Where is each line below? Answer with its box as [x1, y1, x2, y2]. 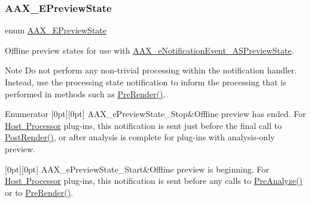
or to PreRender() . [5, 186, 74, 198]
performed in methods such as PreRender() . [5, 87, 166, 100]
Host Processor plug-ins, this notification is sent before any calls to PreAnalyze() [5, 174, 303, 187]
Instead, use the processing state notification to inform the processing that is [5, 76, 286, 88]
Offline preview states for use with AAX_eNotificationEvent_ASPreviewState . [5, 44, 294, 56]
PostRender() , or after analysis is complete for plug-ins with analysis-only [5, 131, 275, 143]
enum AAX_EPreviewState [5, 24, 106, 36]
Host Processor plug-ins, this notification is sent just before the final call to [5, 119, 282, 131]
